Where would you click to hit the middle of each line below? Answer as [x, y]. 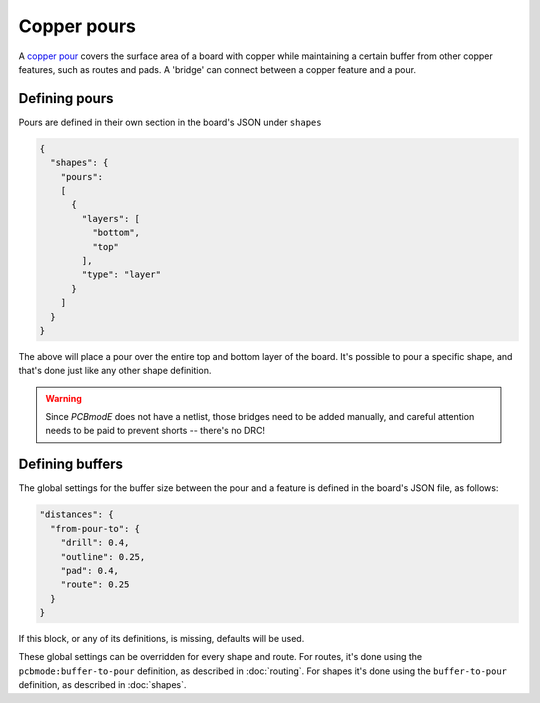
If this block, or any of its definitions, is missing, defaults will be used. [161, 639]
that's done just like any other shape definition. [115, 371]
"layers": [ [110, 218]
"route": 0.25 [95, 584]
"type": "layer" [121, 274]
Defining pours [66, 98]
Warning [63, 398]
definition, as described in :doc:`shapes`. [102, 685]
